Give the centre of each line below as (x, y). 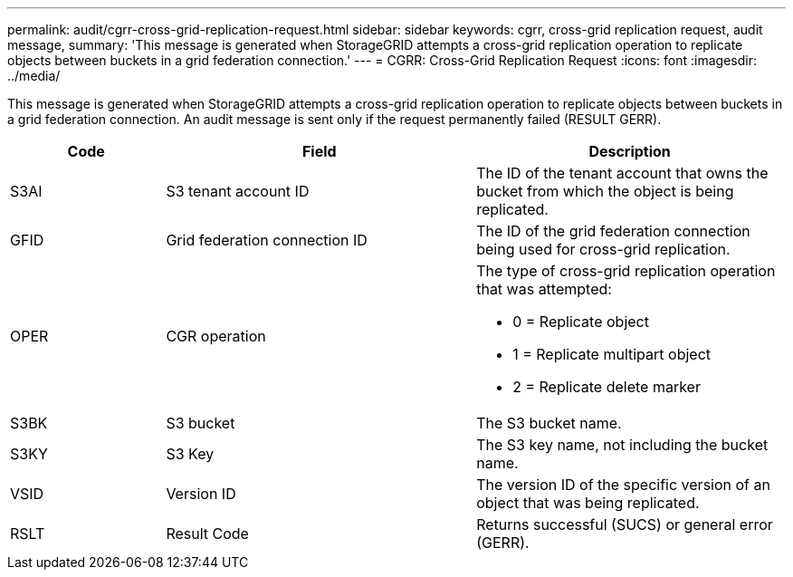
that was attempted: (544, 289)
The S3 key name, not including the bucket (622, 445)
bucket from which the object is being (605, 191)
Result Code (207, 534)
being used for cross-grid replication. (603, 249)
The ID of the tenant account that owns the (622, 173)
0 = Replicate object (581, 322)
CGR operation (216, 336)
